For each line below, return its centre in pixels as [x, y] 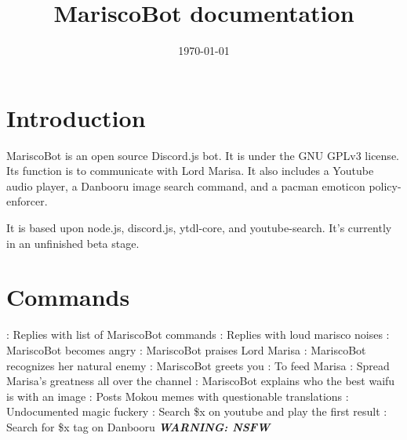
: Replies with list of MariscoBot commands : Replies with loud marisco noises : [198, 335]
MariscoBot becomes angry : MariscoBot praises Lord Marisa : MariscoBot [186, 349]
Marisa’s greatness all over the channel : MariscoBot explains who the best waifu [201, 381]
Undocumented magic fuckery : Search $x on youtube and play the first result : [197, 411]
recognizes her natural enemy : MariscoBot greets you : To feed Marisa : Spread [198, 365]
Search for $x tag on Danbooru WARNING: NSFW [138, 426]
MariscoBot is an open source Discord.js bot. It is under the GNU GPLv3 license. [203, 155]
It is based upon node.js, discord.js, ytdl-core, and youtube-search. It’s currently [199, 228]
